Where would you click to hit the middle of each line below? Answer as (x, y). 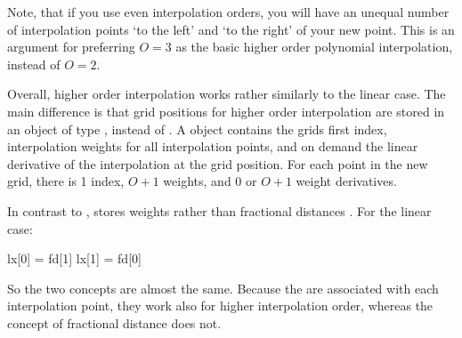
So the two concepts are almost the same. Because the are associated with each (223, 288)
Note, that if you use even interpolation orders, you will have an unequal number (228, 12)
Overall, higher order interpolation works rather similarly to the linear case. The (227, 94)
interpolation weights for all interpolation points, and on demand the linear (213, 146)
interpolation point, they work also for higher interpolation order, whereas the (220, 306)
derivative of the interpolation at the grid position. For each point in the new (218, 163)
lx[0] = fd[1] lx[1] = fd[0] (74, 258)
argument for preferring (71, 47)
